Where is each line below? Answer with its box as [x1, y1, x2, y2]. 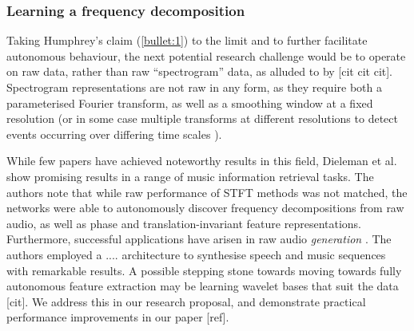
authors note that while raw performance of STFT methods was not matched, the [6, 183, 408, 200]
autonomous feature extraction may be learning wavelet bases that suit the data [6, 278, 399, 294]
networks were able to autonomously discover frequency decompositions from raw [6, 199, 404, 216]
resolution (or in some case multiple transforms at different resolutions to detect [6, 110, 398, 127]
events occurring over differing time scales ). [6, 125, 222, 142]
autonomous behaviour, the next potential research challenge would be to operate [6, 47, 406, 64]
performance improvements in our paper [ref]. [6, 309, 229, 325]
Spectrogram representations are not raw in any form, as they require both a [6, 79, 382, 95]
